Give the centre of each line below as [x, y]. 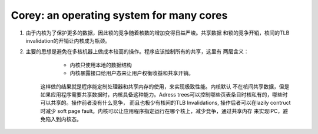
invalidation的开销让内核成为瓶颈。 [68, 40]
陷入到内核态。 [63, 119]
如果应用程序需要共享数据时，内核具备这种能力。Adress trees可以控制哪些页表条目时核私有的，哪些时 [164, 94]
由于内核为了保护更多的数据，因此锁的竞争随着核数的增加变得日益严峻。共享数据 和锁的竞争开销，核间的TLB [158, 33]
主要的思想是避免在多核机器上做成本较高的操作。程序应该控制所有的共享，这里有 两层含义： [137, 51]
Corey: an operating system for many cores [119, 15]
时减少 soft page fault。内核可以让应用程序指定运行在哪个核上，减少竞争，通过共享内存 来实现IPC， [162, 111]
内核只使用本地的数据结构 [101, 65]
